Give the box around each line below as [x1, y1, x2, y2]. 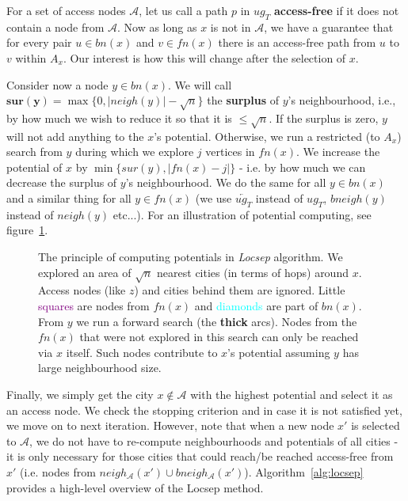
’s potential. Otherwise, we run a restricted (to [154, 127, 380, 144]
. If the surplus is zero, [269, 109, 379, 126]
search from [6, 143, 63, 160]
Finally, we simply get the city [6, 385, 154, 402]
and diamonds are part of [194, 298, 318, 314]
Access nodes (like [38, 282, 126, 298]
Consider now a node [6, 76, 109, 93]
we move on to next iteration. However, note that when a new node [6, 417, 334, 434]
